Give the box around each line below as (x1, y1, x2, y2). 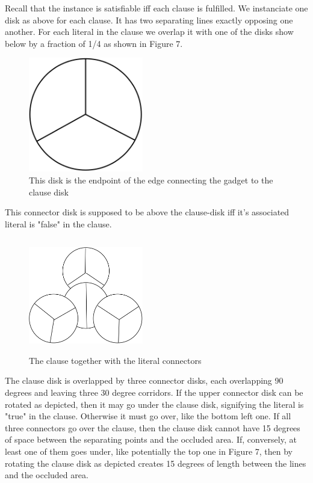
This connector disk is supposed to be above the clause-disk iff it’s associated (5, 206, 290, 218)
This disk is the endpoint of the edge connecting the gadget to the (29, 173, 273, 186)
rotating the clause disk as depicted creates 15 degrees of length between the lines (5, 457, 306, 469)
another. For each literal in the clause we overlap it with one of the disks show (5, 25, 294, 38)
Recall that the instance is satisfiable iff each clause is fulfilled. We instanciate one (5, 2, 308, 14)
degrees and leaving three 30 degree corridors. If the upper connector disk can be (5, 386, 303, 399)
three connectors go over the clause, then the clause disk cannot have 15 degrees (5, 421, 300, 434)
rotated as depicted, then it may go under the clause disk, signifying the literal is (5, 398, 304, 410)
